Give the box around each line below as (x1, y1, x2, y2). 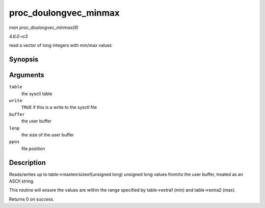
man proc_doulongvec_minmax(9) (9, 25, 79, 30)
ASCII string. (9, 178, 34, 184)
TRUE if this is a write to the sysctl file (21, 104, 97, 110)
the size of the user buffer (21, 131, 74, 137)
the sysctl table (21, 91, 53, 97)
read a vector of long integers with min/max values (9, 42, 112, 49)
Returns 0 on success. (9, 196, 54, 202)
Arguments (9, 71, 45, 79)
